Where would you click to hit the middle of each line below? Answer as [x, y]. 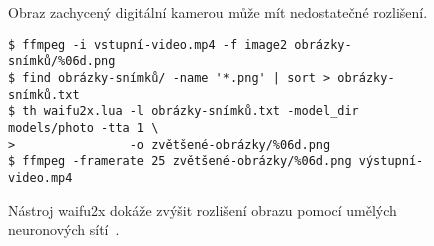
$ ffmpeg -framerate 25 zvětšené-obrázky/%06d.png [180, 161]
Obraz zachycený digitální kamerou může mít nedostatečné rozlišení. [218, 12]
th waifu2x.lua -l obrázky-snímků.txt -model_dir [190, 111]
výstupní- [391, 161]
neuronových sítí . [64, 229]
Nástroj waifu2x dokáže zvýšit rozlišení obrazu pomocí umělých [202, 209]
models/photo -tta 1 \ [83, 127]
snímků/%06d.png [62, 61]
